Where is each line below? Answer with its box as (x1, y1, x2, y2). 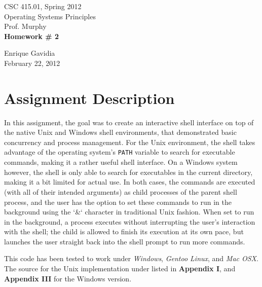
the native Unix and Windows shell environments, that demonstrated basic (4, 127, 237, 137)
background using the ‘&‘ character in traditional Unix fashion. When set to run (4, 206, 254, 217)
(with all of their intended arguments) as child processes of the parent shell (4, 186, 237, 197)
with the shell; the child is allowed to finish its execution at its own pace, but (4, 226, 244, 237)
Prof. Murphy (4, 21, 47, 31)
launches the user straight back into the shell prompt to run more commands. (4, 236, 245, 246)
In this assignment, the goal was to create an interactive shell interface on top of (4, 117, 254, 127)
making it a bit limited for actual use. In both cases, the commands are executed (4, 176, 255, 187)
